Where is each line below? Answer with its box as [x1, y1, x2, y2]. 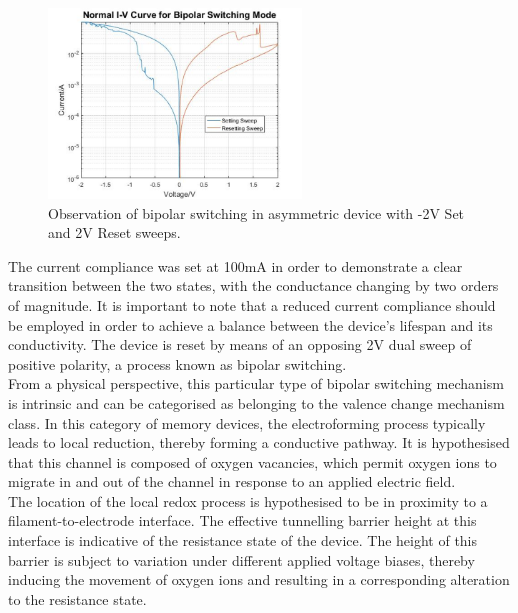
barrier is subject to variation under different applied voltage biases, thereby [8, 549, 475, 570]
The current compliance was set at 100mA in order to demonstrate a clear [8, 255, 463, 276]
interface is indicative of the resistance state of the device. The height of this [8, 530, 478, 551]
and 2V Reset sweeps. [48, 222, 181, 243]
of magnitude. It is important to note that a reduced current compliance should [8, 294, 496, 315]
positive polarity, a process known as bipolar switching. [8, 353, 347, 374]
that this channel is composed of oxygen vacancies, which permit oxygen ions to [8, 451, 497, 472]
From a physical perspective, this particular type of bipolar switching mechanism [8, 373, 504, 394]
